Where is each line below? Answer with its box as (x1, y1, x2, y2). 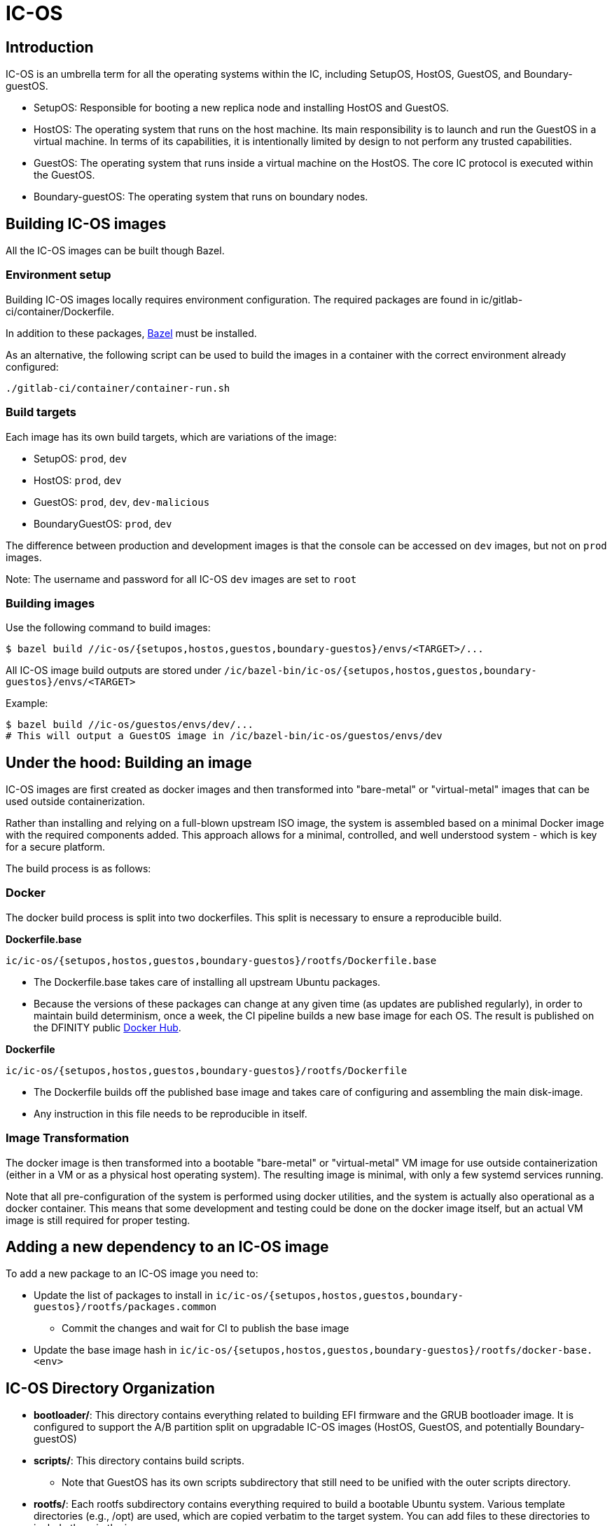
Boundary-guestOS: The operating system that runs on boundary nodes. (34, 191, 368, 203)
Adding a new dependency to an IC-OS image (6, 1238, 329, 1256)
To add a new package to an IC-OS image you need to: (6, 1267, 258, 1280)
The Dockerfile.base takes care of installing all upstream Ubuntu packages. (34, 975, 381, 988)
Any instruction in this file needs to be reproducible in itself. (34, 1107, 307, 1120)
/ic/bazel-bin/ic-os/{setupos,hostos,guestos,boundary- (224, 665, 537, 677)
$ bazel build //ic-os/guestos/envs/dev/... (6, 719, 254, 731)
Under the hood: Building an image (6, 753, 252, 771)
